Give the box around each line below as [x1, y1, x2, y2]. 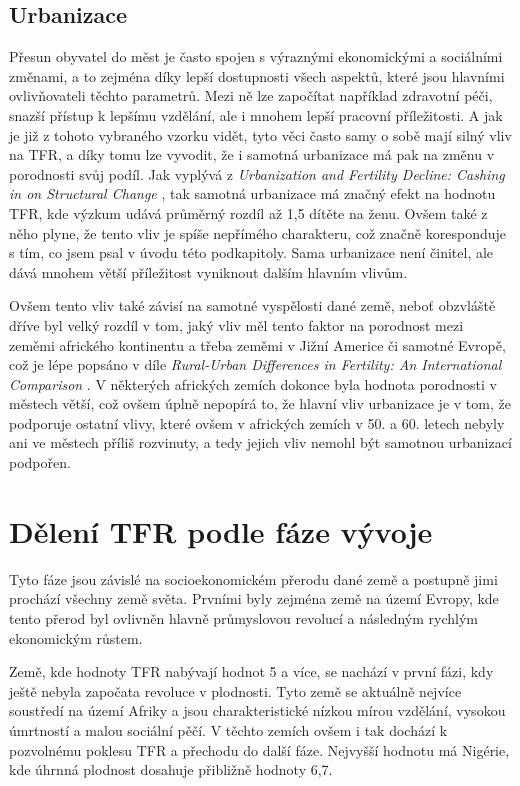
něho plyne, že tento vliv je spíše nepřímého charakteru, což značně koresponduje [9, 222, 506, 243]
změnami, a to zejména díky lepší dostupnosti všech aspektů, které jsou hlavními [9, 65, 505, 86]
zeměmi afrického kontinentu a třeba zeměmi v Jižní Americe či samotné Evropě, [9, 334, 506, 355]
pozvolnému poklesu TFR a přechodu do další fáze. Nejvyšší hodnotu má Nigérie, [9, 739, 510, 760]
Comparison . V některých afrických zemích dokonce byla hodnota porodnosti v [9, 373, 497, 394]
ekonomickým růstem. [9, 627, 143, 648]
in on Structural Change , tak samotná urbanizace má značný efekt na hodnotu [9, 183, 496, 204]
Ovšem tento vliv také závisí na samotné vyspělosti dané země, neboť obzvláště [9, 295, 496, 316]
